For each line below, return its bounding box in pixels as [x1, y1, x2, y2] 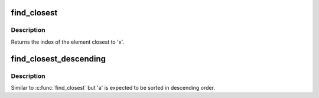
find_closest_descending [11, 54, 106, 64]
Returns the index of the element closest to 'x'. [11, 38, 124, 45]
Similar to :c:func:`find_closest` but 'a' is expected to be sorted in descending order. [11, 84, 216, 91]
